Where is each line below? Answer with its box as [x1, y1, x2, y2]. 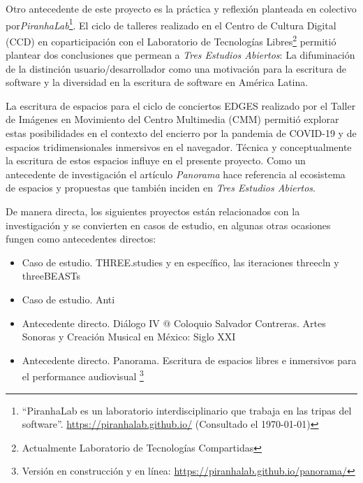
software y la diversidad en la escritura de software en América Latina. [6, 75, 309, 89]
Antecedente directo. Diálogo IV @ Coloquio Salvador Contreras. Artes [22, 315, 326, 330]
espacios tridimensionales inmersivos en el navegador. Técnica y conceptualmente [6, 139, 352, 154]
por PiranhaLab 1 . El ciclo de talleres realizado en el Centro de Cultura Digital [6, 15, 336, 32]
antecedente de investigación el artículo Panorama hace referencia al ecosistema [6, 166, 346, 181]
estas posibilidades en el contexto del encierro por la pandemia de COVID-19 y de [6, 126, 357, 140]
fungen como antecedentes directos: [6, 231, 156, 246]
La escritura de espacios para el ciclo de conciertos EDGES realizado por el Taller [6, 98, 356, 113]
